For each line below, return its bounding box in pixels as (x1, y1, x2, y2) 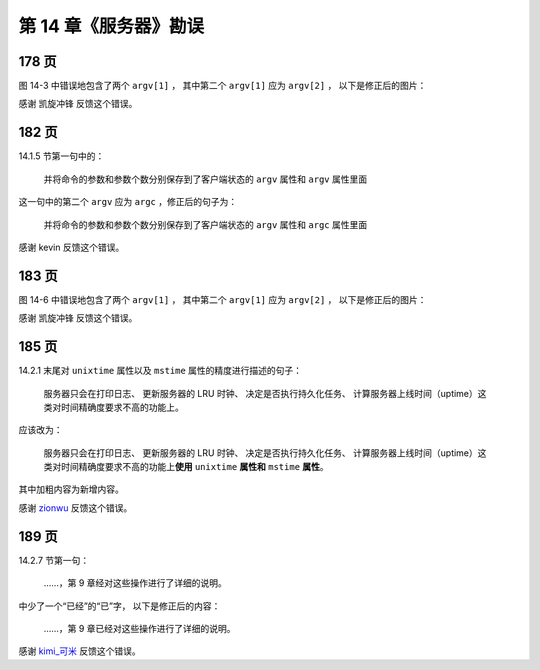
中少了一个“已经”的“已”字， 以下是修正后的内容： (18, 600, 221, 612)
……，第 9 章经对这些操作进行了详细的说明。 (43, 577, 227, 589)
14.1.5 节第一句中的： (18, 150, 105, 162)
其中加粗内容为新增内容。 (18, 483, 124, 495)
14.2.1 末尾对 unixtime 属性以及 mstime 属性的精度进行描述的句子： (18, 365, 303, 377)
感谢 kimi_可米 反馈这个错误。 (18, 645, 141, 657)
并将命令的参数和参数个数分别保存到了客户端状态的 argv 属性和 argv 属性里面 (43, 173, 368, 185)
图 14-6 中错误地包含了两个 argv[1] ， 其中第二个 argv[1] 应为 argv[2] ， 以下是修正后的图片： (18, 293, 427, 305)
